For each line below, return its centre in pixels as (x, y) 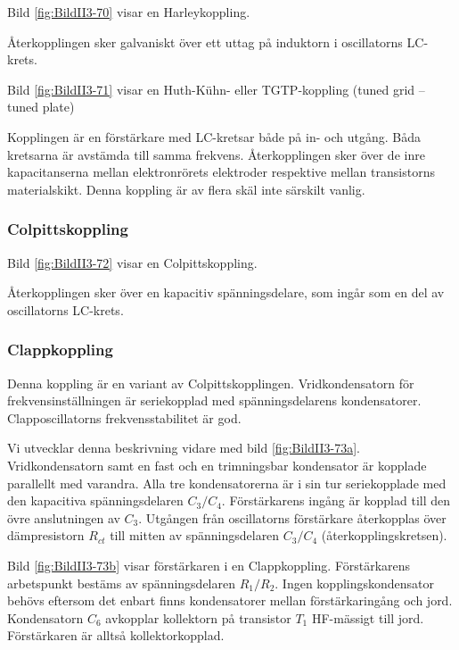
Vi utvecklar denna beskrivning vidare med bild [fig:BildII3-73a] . (184, 448)
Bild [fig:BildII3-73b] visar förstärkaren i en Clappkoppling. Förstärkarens (209, 565)
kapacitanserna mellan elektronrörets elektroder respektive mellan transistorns (221, 172)
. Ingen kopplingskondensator (355, 583)
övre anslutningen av (64, 517)
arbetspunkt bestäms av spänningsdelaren (121, 583)
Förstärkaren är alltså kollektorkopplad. (116, 635)
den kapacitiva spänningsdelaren (95, 500)
